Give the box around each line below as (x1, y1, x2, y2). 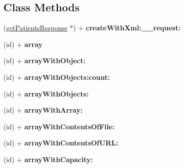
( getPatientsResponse (3, 23, 68, 33)
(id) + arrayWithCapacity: (3, 154, 93, 164)
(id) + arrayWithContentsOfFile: (3, 121, 115, 131)
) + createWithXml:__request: (73, 23, 181, 33)
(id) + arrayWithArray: (3, 105, 83, 115)
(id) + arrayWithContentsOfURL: (3, 138, 118, 148)
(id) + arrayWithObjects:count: (3, 72, 110, 82)
